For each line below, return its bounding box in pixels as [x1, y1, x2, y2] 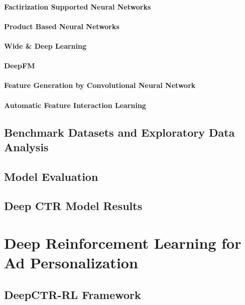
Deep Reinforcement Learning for [4, 233, 241, 253]
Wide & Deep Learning [4, 40, 87, 51]
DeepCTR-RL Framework [4, 286, 141, 302]
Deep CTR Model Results [4, 198, 143, 214]
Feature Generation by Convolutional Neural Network [4, 80, 196, 90]
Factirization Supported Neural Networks [4, 1, 151, 12]
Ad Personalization [4, 252, 138, 273]
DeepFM [4, 60, 35, 71]
